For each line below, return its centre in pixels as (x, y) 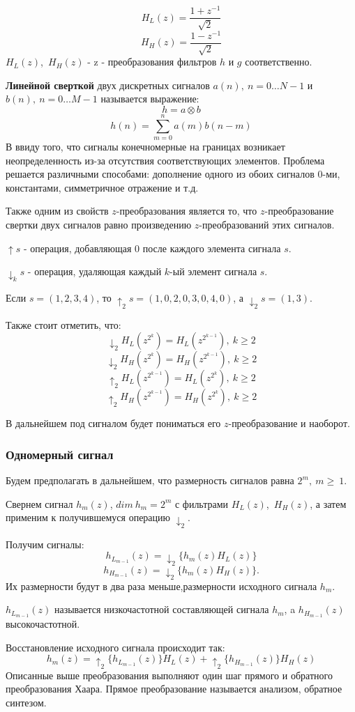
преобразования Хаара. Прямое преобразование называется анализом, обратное (174, 689)
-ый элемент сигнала (213, 271)
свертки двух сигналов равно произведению (99, 224)
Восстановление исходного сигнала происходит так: (115, 647)
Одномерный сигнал (60, 454)
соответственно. (279, 62)
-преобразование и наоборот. (289, 423)
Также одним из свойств (57, 211)
